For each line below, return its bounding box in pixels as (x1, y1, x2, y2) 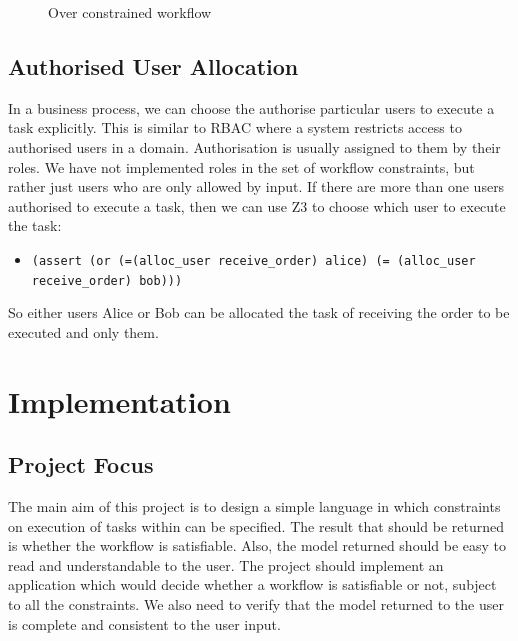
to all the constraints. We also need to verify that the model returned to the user (8, 594, 504, 614)
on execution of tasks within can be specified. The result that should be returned (8, 515, 504, 536)
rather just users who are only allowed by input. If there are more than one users (8, 176, 505, 197)
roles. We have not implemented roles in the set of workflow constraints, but (8, 156, 475, 177)
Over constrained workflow (48, 2, 212, 22)
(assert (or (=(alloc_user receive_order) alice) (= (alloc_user (31, 253, 476, 268)
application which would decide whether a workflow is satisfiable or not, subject (8, 574, 497, 595)
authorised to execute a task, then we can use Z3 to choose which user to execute (8, 195, 506, 216)
